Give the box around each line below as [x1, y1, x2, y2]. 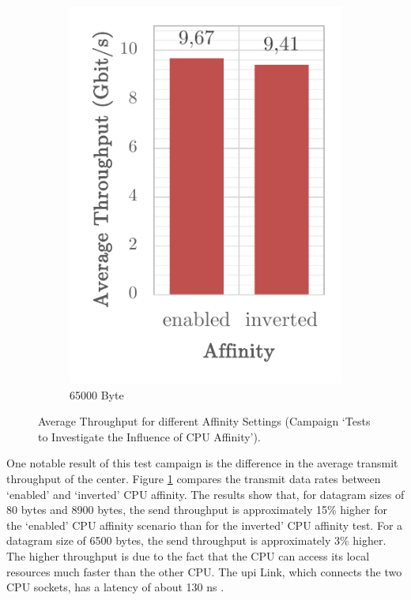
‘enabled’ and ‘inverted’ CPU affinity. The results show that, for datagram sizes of [6, 486, 405, 502]
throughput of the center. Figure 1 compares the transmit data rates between [6, 471, 381, 487]
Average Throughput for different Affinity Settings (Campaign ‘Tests [38, 413, 371, 429]
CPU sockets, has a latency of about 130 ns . [6, 579, 224, 595]
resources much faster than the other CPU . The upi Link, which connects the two [6, 563, 402, 579]
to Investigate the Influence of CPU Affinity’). [38, 428, 261, 444]
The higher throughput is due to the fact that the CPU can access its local [6, 548, 370, 564]
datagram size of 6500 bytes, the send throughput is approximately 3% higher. [6, 532, 386, 549]
